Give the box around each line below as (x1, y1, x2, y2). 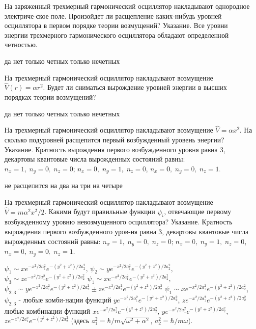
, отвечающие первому (164, 206, 231, 217)
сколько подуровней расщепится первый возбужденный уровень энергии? (4, 134, 225, 144)
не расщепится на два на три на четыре (4, 180, 123, 191)
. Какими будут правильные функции (44, 206, 155, 217)
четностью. (4, 39, 38, 50)
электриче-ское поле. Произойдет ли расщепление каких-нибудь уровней (4, 10, 222, 21)
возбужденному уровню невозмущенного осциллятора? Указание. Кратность (4, 217, 232, 227)
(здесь (71, 315, 89, 326)
